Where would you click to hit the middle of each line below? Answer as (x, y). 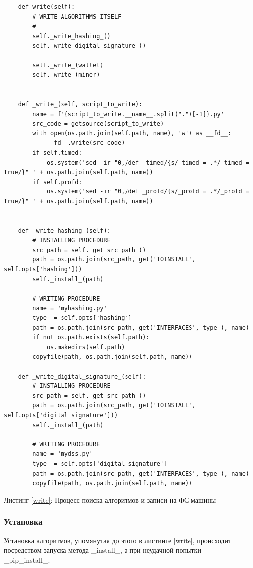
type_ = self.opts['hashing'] (82, 318)
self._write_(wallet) (68, 65)
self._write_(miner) (66, 75)
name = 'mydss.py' (63, 454)
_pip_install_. (27, 559)
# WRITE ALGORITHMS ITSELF (77, 17)
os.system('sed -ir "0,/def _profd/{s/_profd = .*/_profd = (148, 192)
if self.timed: (57, 153)
